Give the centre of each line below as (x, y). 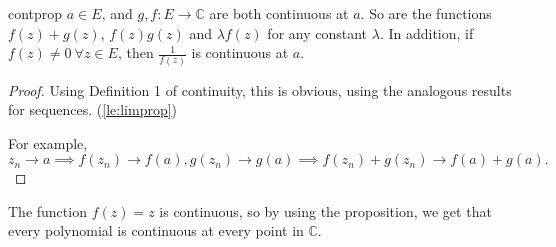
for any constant (317, 32)
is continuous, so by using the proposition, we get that (325, 210)
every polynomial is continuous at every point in (156, 230)
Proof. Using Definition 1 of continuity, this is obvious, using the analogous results (260, 89)
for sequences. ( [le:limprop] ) (93, 109)
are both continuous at (279, 13)
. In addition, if (426, 32)
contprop (35, 13)
